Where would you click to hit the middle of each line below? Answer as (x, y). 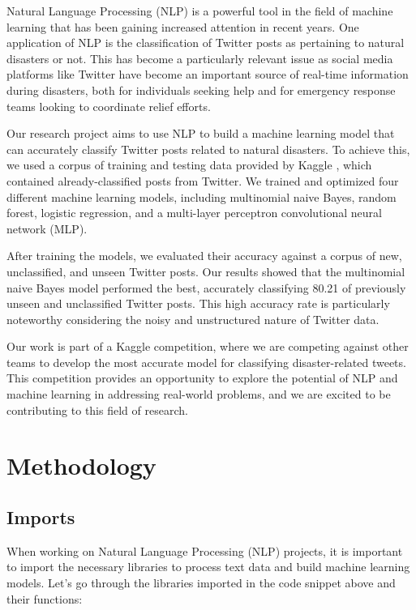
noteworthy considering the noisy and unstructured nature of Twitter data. (193, 319)
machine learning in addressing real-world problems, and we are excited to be (199, 394)
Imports (41, 517)
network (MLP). (47, 228)
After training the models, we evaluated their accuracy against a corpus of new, (204, 256)
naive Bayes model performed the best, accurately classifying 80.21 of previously (206, 287)
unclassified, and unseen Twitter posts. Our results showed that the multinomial (206, 271)
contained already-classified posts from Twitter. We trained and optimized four (203, 180)
